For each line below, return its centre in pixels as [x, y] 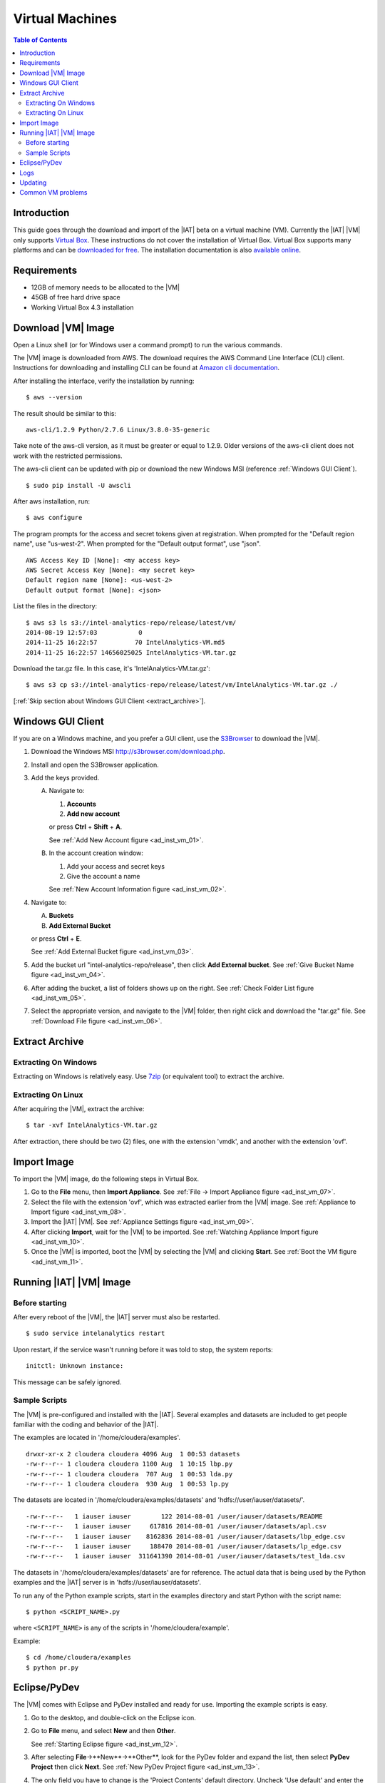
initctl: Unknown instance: [75, 1366]
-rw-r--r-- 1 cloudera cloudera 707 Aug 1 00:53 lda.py [129, 1474]
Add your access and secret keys [116, 866]
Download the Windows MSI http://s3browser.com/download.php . [128, 752]
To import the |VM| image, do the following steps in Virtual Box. [106, 1179]
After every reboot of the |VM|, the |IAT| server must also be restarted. [117, 1317]
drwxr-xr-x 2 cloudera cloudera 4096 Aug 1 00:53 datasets [133, 1454]
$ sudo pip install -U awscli [79, 485]
